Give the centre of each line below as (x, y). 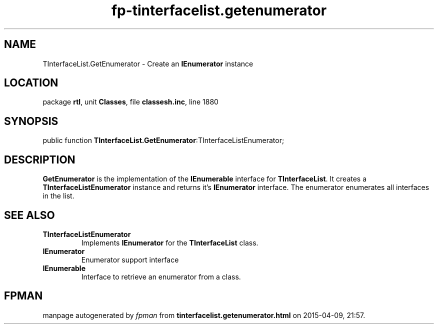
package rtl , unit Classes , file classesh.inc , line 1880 (130, 102)
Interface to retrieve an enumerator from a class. (161, 276)
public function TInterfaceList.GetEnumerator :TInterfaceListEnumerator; (163, 140)
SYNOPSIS (31, 121)
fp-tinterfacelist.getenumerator (219, 10)
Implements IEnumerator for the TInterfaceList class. (170, 242)
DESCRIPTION (40, 159)
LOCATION (31, 83)
